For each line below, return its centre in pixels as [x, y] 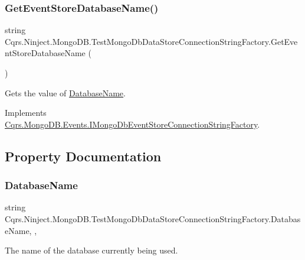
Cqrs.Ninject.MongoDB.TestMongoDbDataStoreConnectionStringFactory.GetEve [151, 41]
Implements [26, 113]
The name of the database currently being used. [91, 250]
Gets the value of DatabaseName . [65, 92]
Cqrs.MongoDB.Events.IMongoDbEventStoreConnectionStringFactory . [132, 124]
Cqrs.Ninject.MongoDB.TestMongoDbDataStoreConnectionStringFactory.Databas [153, 218]
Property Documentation [83, 156]
